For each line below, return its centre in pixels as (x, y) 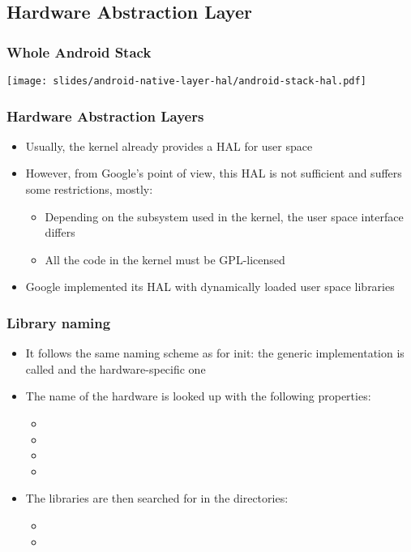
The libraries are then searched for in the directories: (157, 498)
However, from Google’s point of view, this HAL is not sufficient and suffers (214, 173)
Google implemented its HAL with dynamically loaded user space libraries (210, 287)
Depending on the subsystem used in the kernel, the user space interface (224, 216)
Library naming (59, 322)
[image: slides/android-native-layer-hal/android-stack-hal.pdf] (186, 81)
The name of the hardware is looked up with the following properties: (198, 396)
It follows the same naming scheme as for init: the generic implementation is (215, 353)
